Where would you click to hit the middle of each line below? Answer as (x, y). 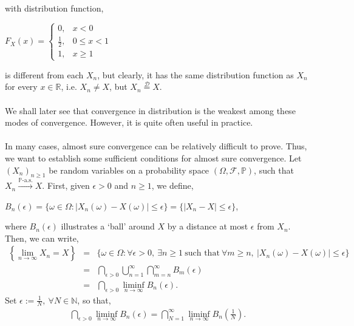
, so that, (94, 300)
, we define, (172, 185)
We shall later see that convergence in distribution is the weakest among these (150, 110)
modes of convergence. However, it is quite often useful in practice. (129, 122)
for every (21, 87)
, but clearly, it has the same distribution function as (196, 74)
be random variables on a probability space (129, 170)
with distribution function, (54, 8)
